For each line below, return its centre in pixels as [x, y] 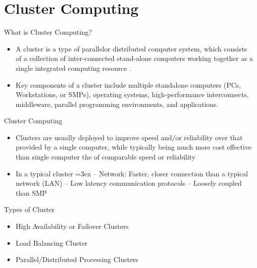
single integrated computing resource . [74, 68]
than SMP [31, 192]
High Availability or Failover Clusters [72, 226]
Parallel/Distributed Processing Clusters [77, 259]
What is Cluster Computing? [48, 32]
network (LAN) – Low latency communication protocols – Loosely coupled [128, 183]
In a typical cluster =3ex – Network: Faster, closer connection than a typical [132, 173]
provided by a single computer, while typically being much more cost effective [133, 147]
